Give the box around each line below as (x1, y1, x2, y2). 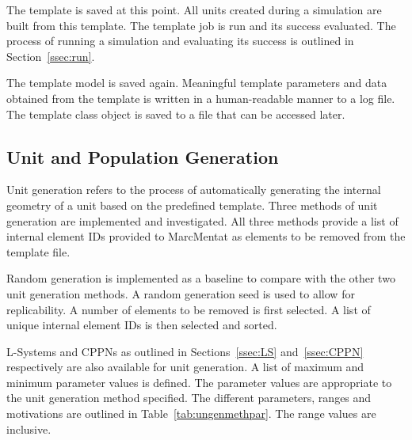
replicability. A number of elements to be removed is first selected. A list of (6, 301, 371, 317)
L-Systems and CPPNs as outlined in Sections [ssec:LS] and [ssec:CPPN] (6, 343, 364, 359)
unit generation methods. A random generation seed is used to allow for (6, 285, 355, 302)
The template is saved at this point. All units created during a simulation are (6, 2, 382, 17)
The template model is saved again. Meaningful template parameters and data (6, 74, 387, 91)
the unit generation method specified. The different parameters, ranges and (6, 389, 372, 406)
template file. (6, 243, 71, 260)
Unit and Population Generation (6, 144, 279, 169)
